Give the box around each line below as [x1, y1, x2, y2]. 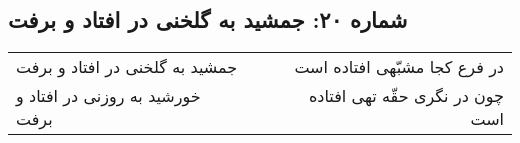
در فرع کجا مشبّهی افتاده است [294, 55, 504, 79]
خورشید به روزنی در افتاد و [16, 84, 201, 108]
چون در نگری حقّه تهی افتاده [308, 84, 504, 108]
